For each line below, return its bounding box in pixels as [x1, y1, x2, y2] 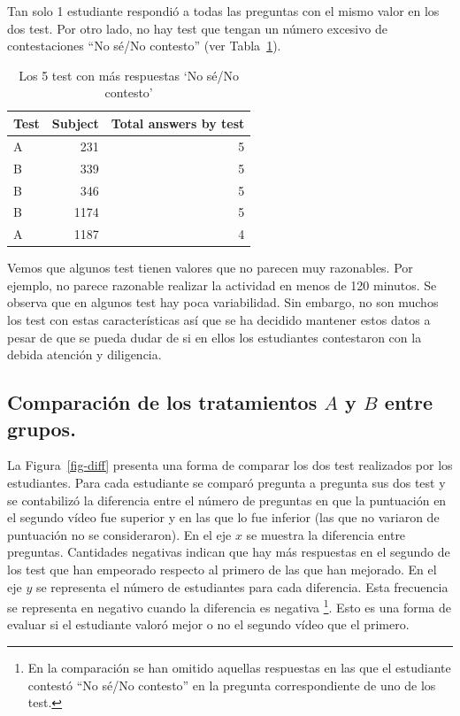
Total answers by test [111, 113, 245, 132]
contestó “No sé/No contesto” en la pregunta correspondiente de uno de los [27, 675, 436, 694]
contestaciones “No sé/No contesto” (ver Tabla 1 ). [7, 36, 281, 55]
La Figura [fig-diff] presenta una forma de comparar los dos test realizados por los [7, 456, 453, 474]
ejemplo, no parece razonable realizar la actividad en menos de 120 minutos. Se [7, 275, 437, 294]
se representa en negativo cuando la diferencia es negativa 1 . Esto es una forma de [7, 596, 451, 616]
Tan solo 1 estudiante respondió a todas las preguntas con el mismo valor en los [7, 2, 440, 19]
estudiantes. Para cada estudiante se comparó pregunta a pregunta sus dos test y [7, 473, 446, 492]
